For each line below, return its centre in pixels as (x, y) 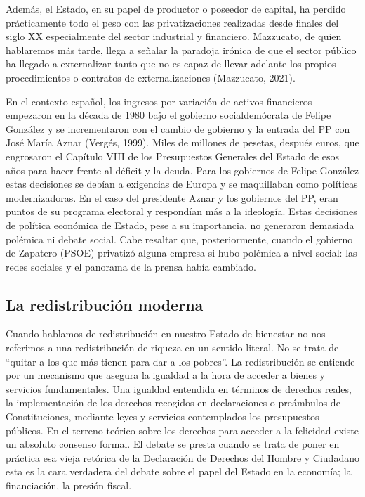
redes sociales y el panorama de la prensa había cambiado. (131, 266)
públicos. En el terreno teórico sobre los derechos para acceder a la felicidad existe (182, 430)
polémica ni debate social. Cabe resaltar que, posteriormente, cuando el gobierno (179, 239)
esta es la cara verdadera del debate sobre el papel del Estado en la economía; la (179, 471)
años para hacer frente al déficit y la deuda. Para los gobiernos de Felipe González (182, 170)
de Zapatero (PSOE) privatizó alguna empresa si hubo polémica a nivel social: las (181, 253)
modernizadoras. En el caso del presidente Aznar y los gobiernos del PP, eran (172, 197)
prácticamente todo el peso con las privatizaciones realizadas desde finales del (172, 22)
